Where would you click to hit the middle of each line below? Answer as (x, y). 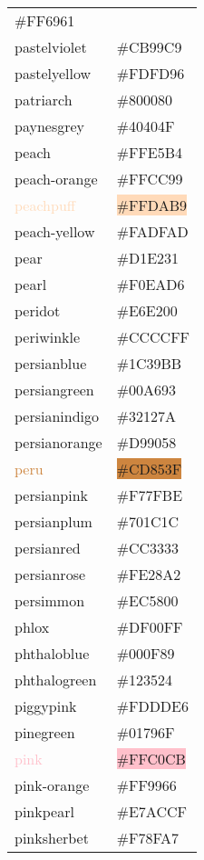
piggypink (46, 706)
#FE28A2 (149, 574)
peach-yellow (55, 231)
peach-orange (56, 179)
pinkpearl (44, 811)
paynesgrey (50, 126)
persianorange (58, 442)
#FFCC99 (150, 179)
